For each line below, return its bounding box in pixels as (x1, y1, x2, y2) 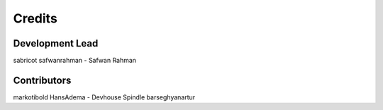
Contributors (13, 74, 72, 86)
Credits (13, 11, 58, 26)
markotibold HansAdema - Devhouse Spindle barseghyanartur (13, 92, 196, 102)
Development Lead (13, 37, 99, 49)
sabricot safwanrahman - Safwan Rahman (13, 56, 137, 65)
